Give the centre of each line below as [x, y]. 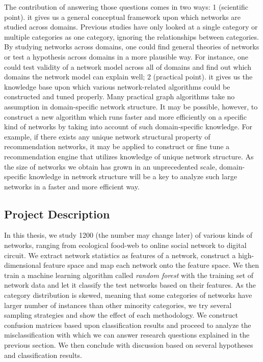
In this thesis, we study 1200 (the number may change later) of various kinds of [128, 235]
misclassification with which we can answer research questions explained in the [127, 335]
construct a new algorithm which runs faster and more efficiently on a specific [126, 116]
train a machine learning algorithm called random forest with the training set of [129, 275]
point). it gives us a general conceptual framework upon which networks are [122, 17]
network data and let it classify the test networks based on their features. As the [130, 285]
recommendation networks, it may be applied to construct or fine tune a [117, 146]
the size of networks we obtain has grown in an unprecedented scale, [111, 166]
